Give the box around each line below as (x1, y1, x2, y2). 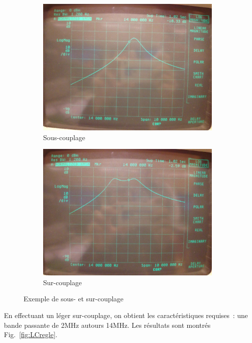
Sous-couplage (43, 132, 85, 142)
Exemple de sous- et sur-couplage (24, 294, 124, 304)
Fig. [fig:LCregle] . (4, 329, 57, 340)
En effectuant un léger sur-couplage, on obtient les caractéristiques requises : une (4, 310, 248, 320)
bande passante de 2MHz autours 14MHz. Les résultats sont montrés (4, 319, 211, 330)
